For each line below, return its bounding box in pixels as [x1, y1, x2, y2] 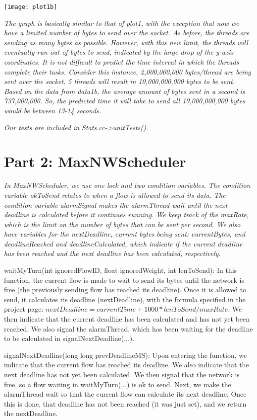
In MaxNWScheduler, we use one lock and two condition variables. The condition [4, 180, 251, 190]
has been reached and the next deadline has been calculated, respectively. [4, 248, 221, 258]
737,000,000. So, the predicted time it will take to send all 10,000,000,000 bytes [4, 95, 245, 106]
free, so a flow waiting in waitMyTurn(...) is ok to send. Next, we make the [4, 379, 231, 389]
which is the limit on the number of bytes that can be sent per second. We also [4, 219, 241, 229]
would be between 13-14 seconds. [4, 105, 102, 115]
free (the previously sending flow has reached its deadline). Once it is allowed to [4, 284, 247, 295]
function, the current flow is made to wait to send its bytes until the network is [4, 274, 245, 285]
